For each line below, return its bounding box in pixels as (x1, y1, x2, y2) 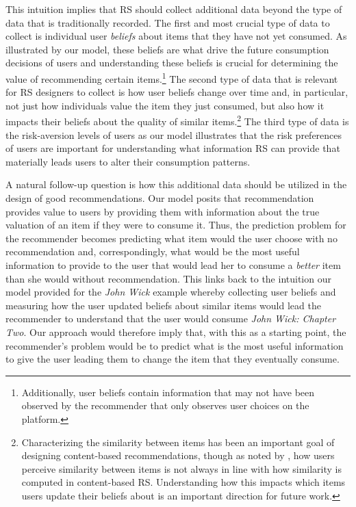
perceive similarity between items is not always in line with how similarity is (21, 461, 342, 476)
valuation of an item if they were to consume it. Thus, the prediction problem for (5, 218, 346, 232)
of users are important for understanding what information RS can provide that (5, 141, 340, 155)
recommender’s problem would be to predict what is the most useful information (5, 338, 344, 352)
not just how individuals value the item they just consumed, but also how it (5, 98, 325, 112)
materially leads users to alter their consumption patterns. (5, 154, 251, 168)
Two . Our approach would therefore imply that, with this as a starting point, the (5, 324, 346, 339)
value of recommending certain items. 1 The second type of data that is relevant (5, 69, 338, 86)
